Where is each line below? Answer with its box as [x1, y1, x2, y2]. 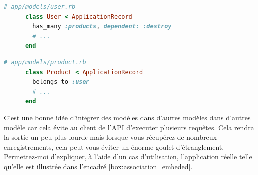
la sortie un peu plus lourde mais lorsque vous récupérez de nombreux [4, 132, 217, 142]
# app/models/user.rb [4, 3, 76, 10]
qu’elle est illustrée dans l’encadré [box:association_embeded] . [4, 161, 193, 171]
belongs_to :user [32, 78, 89, 86]
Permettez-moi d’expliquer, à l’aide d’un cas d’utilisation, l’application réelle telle [4, 151, 252, 162]
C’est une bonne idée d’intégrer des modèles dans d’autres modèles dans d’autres [4, 112, 251, 122]
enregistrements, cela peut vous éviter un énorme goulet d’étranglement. [4, 141, 224, 152]
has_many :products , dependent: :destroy [32, 23, 172, 30]
